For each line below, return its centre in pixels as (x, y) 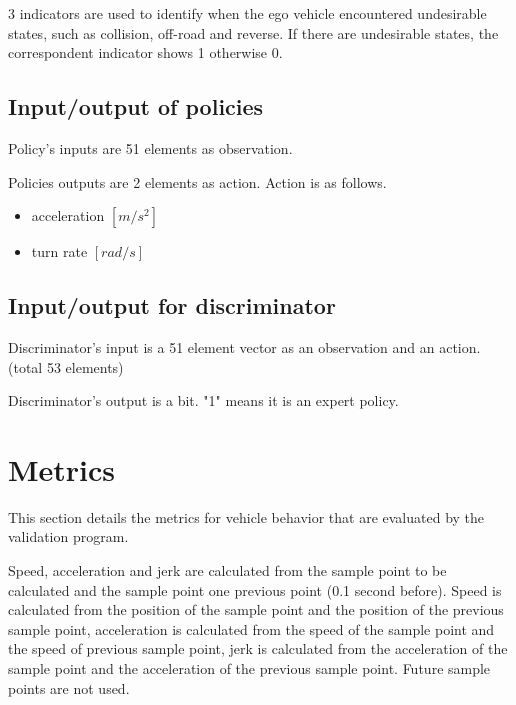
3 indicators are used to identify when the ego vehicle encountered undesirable (247, 13)
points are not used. (69, 687)
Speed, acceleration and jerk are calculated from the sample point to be (227, 570)
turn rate (59, 251)
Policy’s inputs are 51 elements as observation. (150, 147)
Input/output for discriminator (172, 305)
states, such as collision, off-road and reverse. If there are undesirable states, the (253, 32)
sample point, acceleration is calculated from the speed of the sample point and (251, 628)
